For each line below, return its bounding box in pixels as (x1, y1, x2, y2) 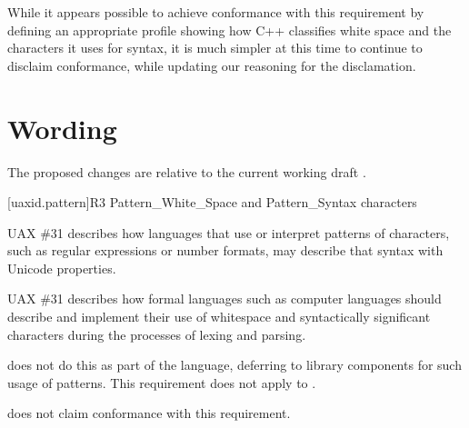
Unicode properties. (7, 258, 116, 277)
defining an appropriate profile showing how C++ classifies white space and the (7, 20, 452, 39)
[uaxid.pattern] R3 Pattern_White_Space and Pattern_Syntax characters (7, 193, 417, 212)
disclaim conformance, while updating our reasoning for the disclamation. (7, 55, 416, 75)
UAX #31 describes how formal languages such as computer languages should (7, 289, 442, 308)
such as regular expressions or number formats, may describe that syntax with (7, 241, 444, 260)
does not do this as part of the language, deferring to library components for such (7, 355, 462, 374)
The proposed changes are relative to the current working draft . (7, 162, 366, 181)
